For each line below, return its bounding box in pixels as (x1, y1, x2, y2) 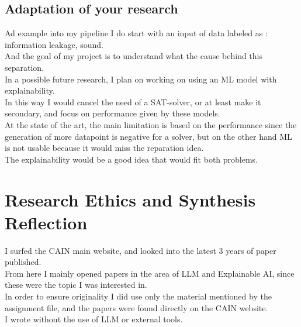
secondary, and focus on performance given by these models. (5, 107, 220, 119)
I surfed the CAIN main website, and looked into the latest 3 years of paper (5, 244, 276, 256)
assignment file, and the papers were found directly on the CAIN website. (5, 301, 268, 314)
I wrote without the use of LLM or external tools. (5, 313, 183, 325)
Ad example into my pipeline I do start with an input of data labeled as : (5, 27, 268, 39)
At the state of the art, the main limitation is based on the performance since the (5, 118, 297, 130)
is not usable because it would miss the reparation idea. (5, 142, 204, 154)
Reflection (5, 210, 88, 234)
